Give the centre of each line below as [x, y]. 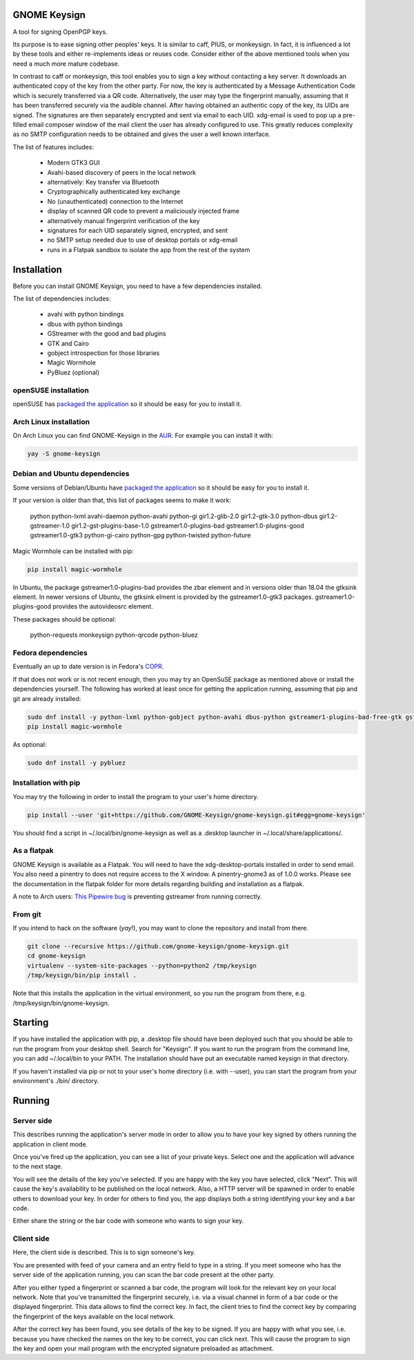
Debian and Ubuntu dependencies [71, 474]
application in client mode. [50, 1144]
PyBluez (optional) [73, 372]
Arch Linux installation [51, 421]
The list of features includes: [53, 147]
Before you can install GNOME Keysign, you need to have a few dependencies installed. [137, 286]
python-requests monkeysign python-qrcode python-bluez [114, 635]
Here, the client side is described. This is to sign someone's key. [104, 1252]
